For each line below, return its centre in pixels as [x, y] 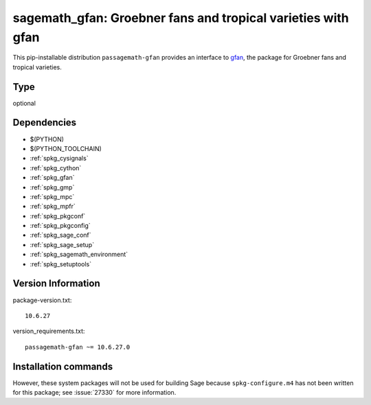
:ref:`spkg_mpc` [52, 196]
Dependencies [45, 123]
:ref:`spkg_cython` [56, 167]
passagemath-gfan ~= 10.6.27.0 [78, 347]
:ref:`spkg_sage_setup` [62, 244]
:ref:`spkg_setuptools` [61, 264]
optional [24, 103]
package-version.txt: [42, 300]
